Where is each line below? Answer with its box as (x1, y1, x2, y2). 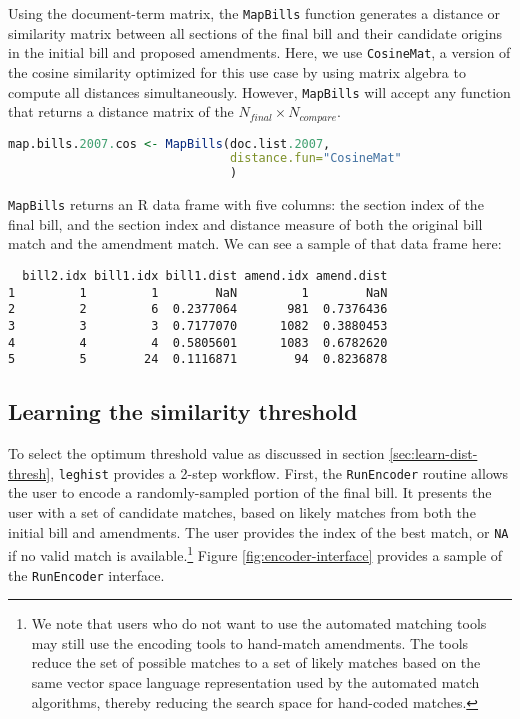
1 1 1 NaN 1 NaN (8, 285, 388, 300)
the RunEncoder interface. (8, 564, 165, 585)
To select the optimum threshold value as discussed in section (8, 443, 385, 464)
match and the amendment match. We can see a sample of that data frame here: (8, 233, 502, 254)
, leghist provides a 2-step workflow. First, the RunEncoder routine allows (50, 462, 509, 483)
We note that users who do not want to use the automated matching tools (31, 613, 487, 634)
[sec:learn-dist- (389, 443, 478, 464)
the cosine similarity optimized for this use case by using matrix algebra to (8, 61, 466, 82)
